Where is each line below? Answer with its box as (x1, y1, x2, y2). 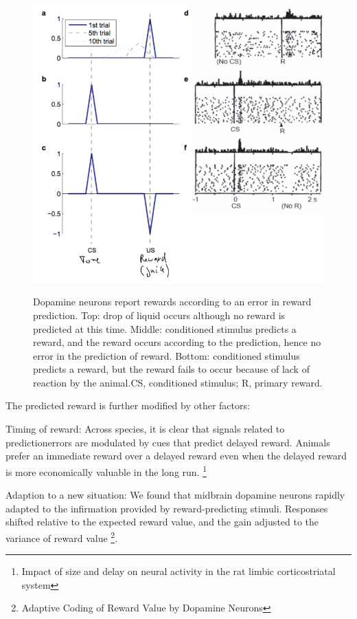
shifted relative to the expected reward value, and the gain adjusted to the (5, 514, 319, 529)
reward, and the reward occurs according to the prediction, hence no (33, 335, 321, 349)
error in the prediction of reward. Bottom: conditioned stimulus (33, 348, 300, 362)
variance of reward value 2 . (5, 528, 118, 545)
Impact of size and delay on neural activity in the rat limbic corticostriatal (21, 564, 336, 578)
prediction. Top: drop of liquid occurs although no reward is (33, 307, 286, 322)
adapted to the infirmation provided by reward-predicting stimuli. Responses (5, 501, 328, 515)
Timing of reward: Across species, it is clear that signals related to (5, 422, 285, 436)
